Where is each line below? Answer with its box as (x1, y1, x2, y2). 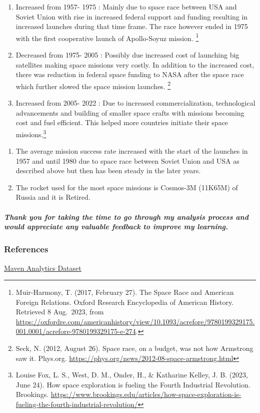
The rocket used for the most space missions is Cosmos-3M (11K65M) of (15, 182, 238, 192)
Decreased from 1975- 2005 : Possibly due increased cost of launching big (15, 50, 239, 60)
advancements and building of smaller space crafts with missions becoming (15, 107, 244, 118)
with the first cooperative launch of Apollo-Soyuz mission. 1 (15, 31, 199, 43)
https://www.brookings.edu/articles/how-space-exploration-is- (50, 389, 241, 399)
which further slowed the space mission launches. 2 (15, 79, 171, 91)
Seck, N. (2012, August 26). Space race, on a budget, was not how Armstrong (15, 343, 253, 353)
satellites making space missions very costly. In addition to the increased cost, (15, 59, 254, 70)
